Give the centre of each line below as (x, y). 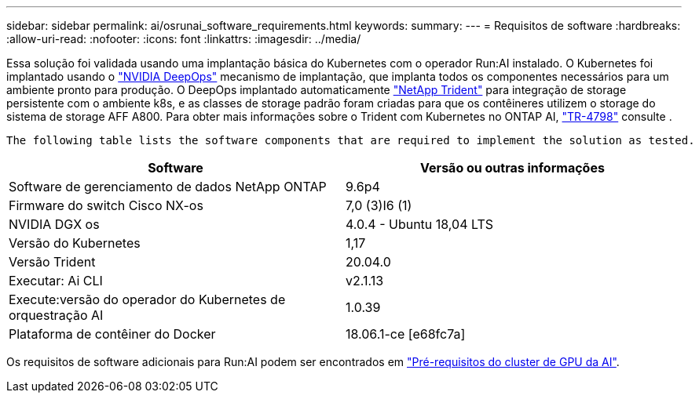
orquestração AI (56, 315)
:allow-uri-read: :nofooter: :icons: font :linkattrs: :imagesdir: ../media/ (184, 39)
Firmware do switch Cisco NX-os (106, 205)
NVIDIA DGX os (54, 224)
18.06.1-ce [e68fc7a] (406, 334)
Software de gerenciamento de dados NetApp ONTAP (168, 187)
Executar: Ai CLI (56, 281)
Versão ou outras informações (512, 168)
